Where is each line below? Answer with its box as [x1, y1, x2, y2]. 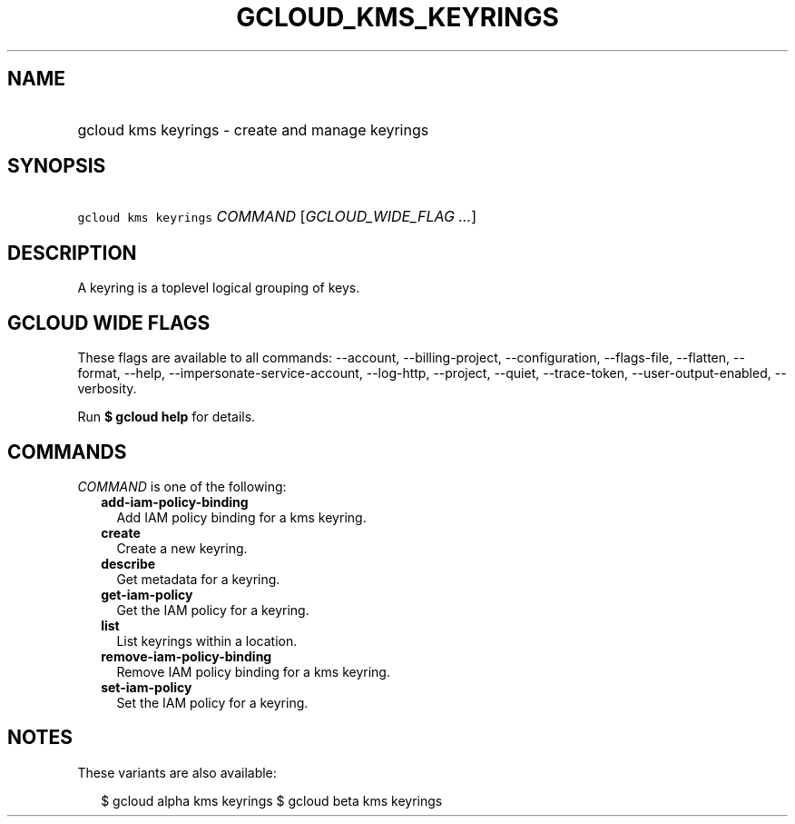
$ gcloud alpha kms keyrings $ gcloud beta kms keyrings [101, 792, 443, 809]
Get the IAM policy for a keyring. [116, 601, 309, 618]
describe [101, 555, 156, 571]
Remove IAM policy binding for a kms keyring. [116, 663, 390, 680]
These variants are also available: [77, 764, 277, 780]
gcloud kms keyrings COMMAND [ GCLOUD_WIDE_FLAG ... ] [77, 207, 477, 226]
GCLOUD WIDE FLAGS [7, 311, 211, 334]
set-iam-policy [101, 679, 192, 695]
